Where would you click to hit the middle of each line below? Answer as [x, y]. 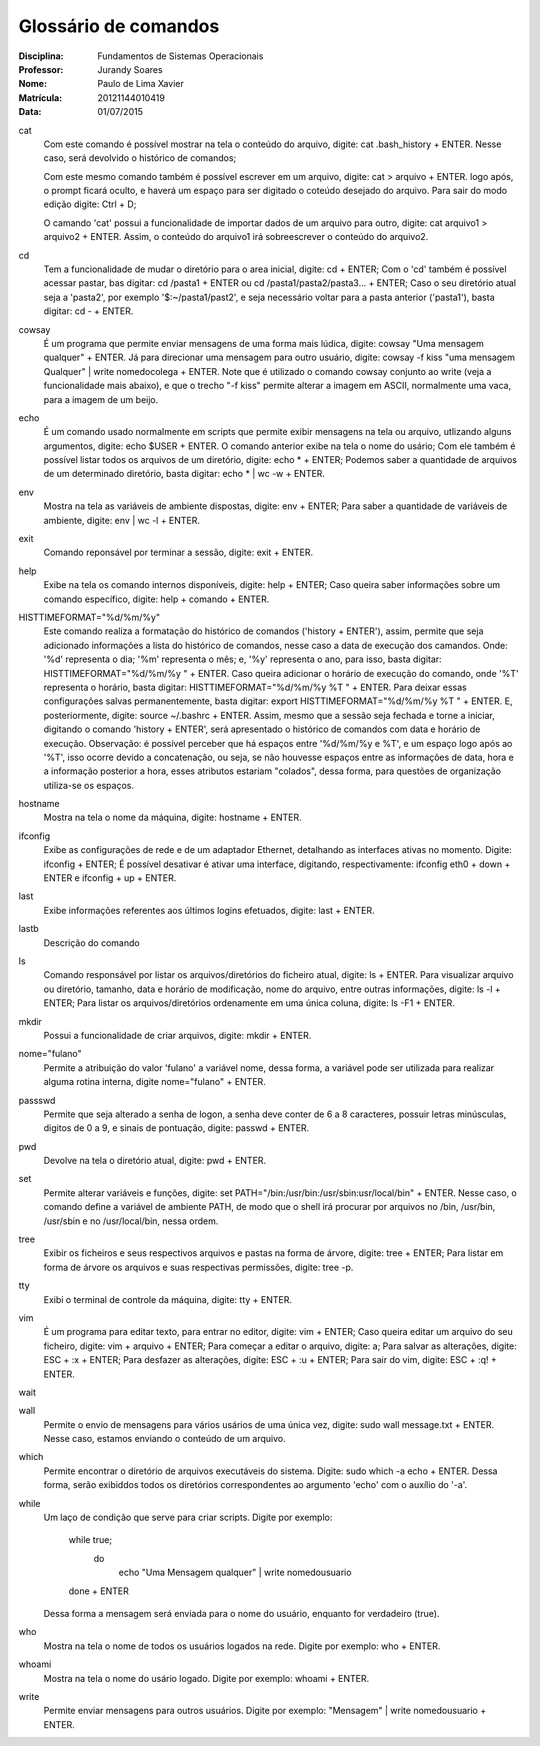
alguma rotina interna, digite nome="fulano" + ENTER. [155, 1082]
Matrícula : [40, 97]
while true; [90, 1540]
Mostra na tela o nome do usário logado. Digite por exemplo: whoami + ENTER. [206, 1678]
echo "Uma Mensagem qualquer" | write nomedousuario [235, 1572]
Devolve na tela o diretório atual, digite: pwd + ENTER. [155, 1161]
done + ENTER [98, 1591]
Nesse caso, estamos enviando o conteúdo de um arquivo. [165, 1439]
